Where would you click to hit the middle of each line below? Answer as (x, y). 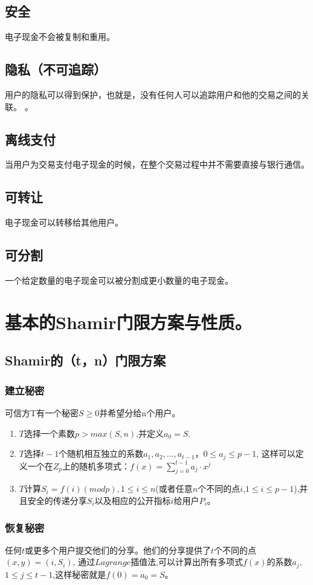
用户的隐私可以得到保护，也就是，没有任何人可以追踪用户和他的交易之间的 (153, 94)
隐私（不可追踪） (56, 69)
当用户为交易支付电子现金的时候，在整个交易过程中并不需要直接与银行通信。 (157, 164)
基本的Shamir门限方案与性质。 (128, 322)
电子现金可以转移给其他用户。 (64, 222)
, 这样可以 (276, 453)
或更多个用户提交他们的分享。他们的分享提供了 (118, 550)
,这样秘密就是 (79, 574)
